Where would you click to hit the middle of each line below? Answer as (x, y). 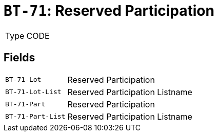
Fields (19, 58)
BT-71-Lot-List (33, 92)
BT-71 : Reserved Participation (109, 11)
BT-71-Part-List (35, 117)
